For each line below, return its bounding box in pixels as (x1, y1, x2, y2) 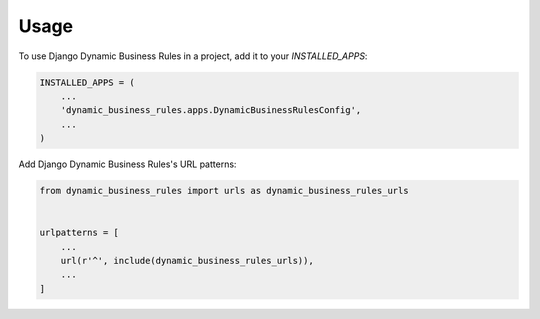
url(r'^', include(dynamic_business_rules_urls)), (60, 255, 314, 267)
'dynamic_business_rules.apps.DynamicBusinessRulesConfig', (60, 105, 362, 116)
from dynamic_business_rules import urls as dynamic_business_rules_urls (39, 185, 409, 197)
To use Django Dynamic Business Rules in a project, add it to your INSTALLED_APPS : (18, 50, 368, 62)
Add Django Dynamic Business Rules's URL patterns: (18, 158, 237, 170)
